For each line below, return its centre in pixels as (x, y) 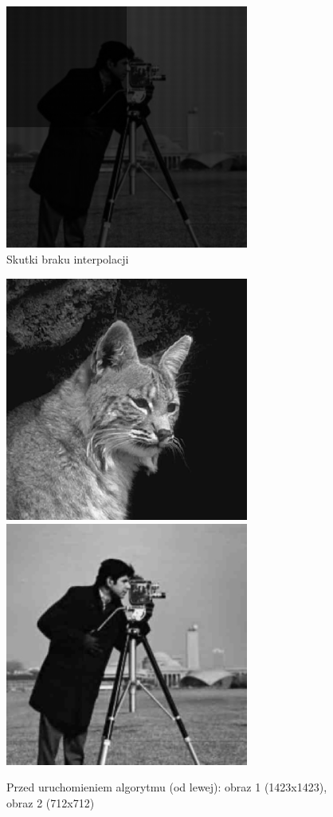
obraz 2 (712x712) (51, 803)
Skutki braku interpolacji (68, 258)
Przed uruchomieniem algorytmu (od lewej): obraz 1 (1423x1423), (167, 787)
